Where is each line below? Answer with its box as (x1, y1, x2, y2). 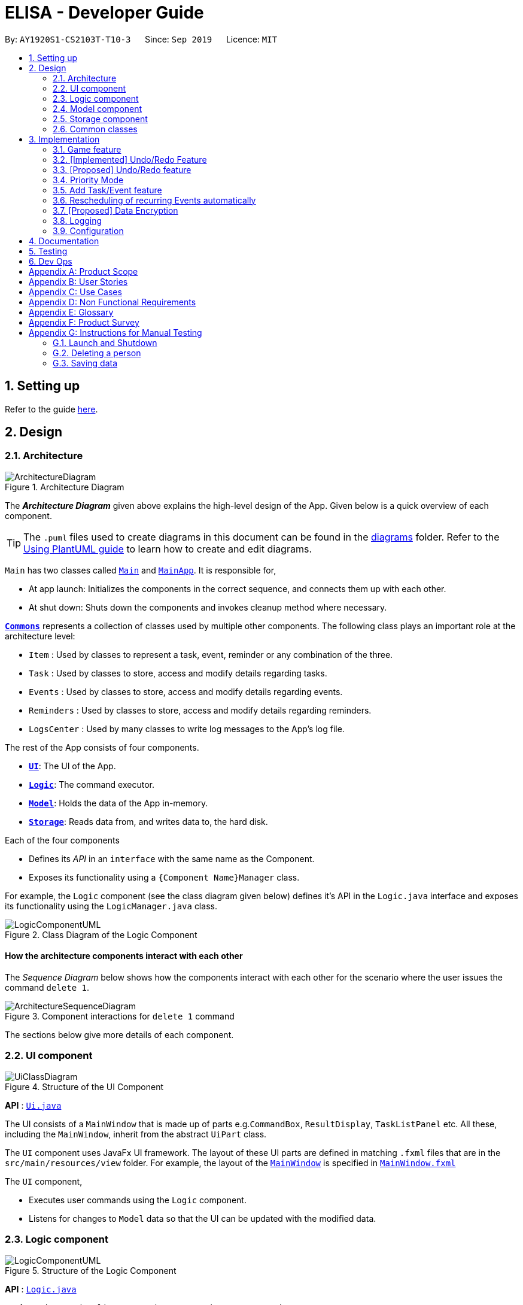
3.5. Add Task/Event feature (53, 184, 162, 195)
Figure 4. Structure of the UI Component (5, 1081, 164, 1092)
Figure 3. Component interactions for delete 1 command (5, 1011, 235, 1022)
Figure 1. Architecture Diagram (5, 481, 124, 492)
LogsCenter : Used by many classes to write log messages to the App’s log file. (29, 723, 345, 734)
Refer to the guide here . (5, 403, 98, 414)
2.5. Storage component (53, 113, 148, 124)
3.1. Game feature (53, 144, 121, 154)
